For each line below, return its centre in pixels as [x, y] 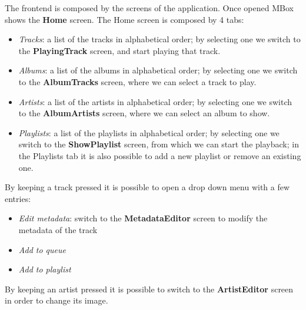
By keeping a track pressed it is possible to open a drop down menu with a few [147, 187]
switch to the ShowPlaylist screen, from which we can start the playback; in [159, 144]
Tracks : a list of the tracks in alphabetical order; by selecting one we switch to [159, 39]
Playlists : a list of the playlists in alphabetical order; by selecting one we [149, 132]
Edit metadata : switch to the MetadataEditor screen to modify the [143, 218]
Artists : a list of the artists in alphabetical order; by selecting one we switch [155, 101]
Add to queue [42, 249]
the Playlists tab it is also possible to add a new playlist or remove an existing [160, 155]
